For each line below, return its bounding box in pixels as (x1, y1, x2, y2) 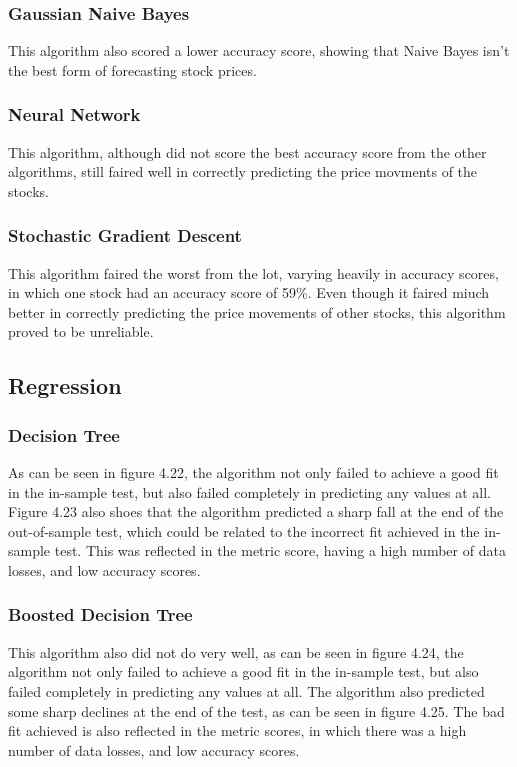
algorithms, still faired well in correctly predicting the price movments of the (8, 161, 478, 182)
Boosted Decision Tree (8, 602, 193, 627)
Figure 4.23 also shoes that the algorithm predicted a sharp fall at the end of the (8, 501, 504, 522)
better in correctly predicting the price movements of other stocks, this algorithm (8, 301, 506, 322)
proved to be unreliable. (8, 321, 154, 342)
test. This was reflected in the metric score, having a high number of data (54, 540, 506, 561)
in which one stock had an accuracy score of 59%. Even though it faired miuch (8, 282, 490, 303)
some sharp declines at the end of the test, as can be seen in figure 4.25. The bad (8, 700, 505, 721)
